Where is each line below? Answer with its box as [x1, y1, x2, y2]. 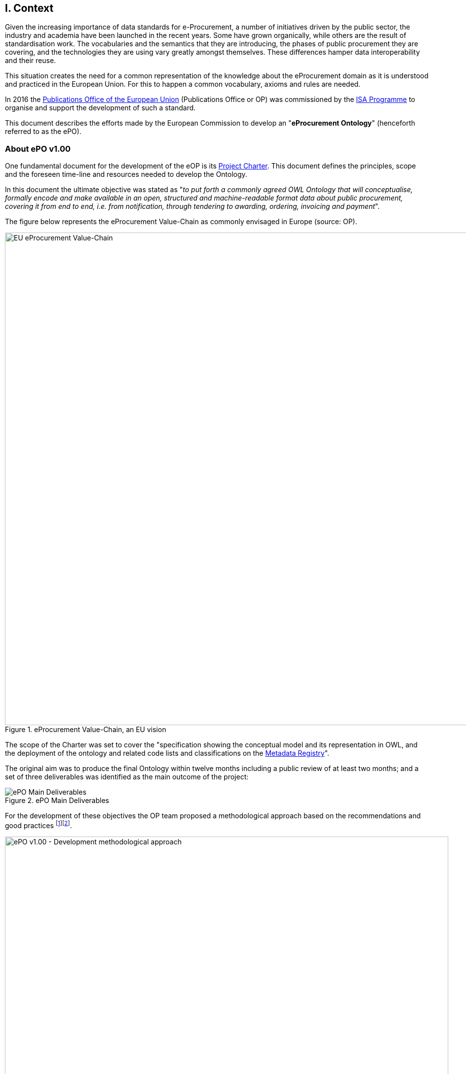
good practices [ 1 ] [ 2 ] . [5, 820, 72, 830]
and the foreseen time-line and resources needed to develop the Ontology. [5, 170, 247, 179]
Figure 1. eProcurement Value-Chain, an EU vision [5, 725, 166, 734]
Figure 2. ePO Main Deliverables [5, 796, 109, 805]
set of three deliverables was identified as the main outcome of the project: [5, 772, 249, 781]
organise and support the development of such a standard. [5, 103, 196, 112]
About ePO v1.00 [5, 143, 71, 154]
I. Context [5, 2, 54, 14]
